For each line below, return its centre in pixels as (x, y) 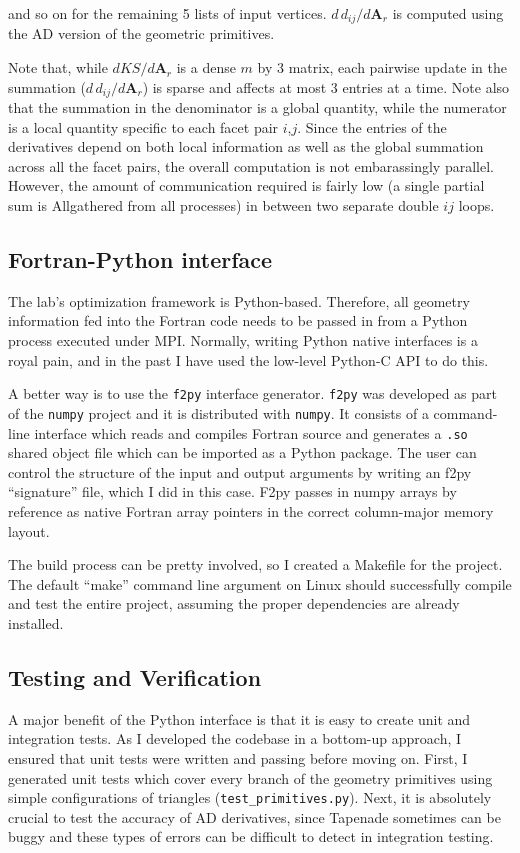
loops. (476, 205)
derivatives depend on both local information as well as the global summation (246, 146)
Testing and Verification (135, 676)
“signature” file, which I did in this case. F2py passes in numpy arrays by (232, 491)
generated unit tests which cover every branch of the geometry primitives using (250, 777)
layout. (29, 530)
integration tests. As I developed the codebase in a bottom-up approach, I (235, 738)
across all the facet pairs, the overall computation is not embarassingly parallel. (251, 165)
